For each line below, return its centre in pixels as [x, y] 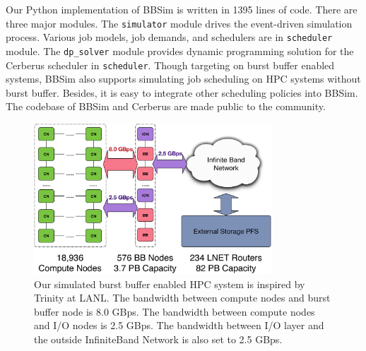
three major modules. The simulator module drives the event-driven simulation [179, 23]
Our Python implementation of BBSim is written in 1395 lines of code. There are [182, 9]
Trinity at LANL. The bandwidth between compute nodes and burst [182, 298]
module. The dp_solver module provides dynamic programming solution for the [180, 50]
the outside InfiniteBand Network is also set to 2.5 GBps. [158, 339]
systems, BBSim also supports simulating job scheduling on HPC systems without [183, 79]
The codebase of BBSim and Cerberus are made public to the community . [166, 106]
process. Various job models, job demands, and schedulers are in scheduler [169, 37]
